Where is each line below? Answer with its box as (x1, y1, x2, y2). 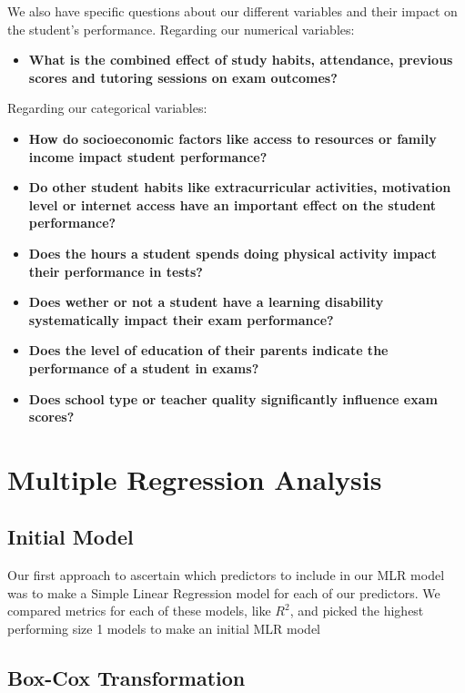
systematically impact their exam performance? (28, 310, 334, 329)
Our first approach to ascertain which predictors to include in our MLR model (7, 566, 445, 585)
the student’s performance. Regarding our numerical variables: (7, 19, 355, 38)
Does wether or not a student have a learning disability (28, 292, 384, 311)
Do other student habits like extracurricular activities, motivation (28, 178, 451, 197)
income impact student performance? (28, 147, 268, 166)
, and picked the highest (289, 601, 424, 620)
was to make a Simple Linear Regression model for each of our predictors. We (7, 583, 440, 602)
